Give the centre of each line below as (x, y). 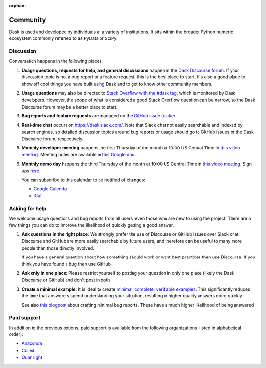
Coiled (28, 350)
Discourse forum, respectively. (52, 139)
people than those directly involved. (58, 248)
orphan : (17, 6)
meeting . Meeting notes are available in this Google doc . (79, 155)
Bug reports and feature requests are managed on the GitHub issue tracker (99, 116)
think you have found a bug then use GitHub (66, 264)
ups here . (31, 171)
